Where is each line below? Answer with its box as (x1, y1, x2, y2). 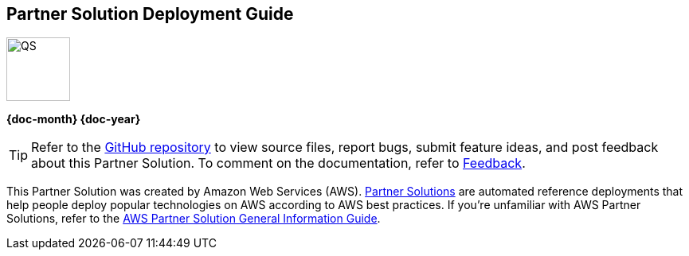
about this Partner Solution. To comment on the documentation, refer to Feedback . (31, 155, 526, 172)
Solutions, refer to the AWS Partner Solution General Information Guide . (6, 211, 381, 226)
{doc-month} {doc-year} (6, 112, 141, 126)
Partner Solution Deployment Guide (6, 4, 294, 24)
